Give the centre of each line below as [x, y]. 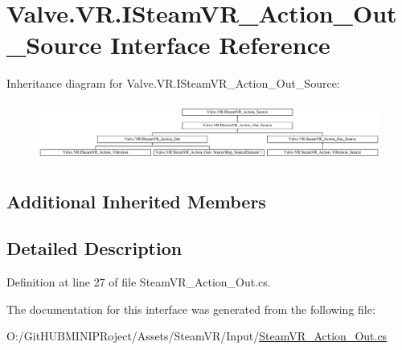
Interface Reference [220, 45]
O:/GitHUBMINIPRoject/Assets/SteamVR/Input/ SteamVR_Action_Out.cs [197, 336]
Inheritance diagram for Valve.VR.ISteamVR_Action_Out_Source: [173, 83]
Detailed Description [94, 248]
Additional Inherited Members [136, 201]
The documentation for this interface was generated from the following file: [191, 309]
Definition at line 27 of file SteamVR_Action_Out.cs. [139, 282]
